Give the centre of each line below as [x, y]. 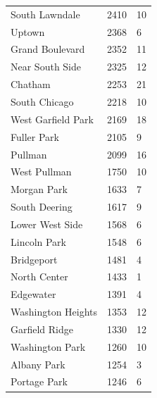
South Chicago [42, 101]
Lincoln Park [39, 241]
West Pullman [41, 172]
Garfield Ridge [42, 329]
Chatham [31, 84]
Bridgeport [34, 259]
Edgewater [33, 294]
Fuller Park [35, 136]
